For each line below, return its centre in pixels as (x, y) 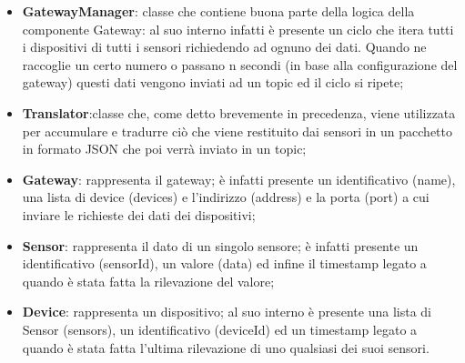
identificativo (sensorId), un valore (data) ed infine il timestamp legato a (224, 263)
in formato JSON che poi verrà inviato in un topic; (164, 149)
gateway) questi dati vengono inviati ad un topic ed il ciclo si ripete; (213, 82)
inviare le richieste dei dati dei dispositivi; (139, 214)
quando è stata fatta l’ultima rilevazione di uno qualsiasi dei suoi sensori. (226, 347)
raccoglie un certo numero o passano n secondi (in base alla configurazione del (240, 64)
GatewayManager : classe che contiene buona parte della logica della (218, 11)
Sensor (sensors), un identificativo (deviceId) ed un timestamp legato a (220, 329)
